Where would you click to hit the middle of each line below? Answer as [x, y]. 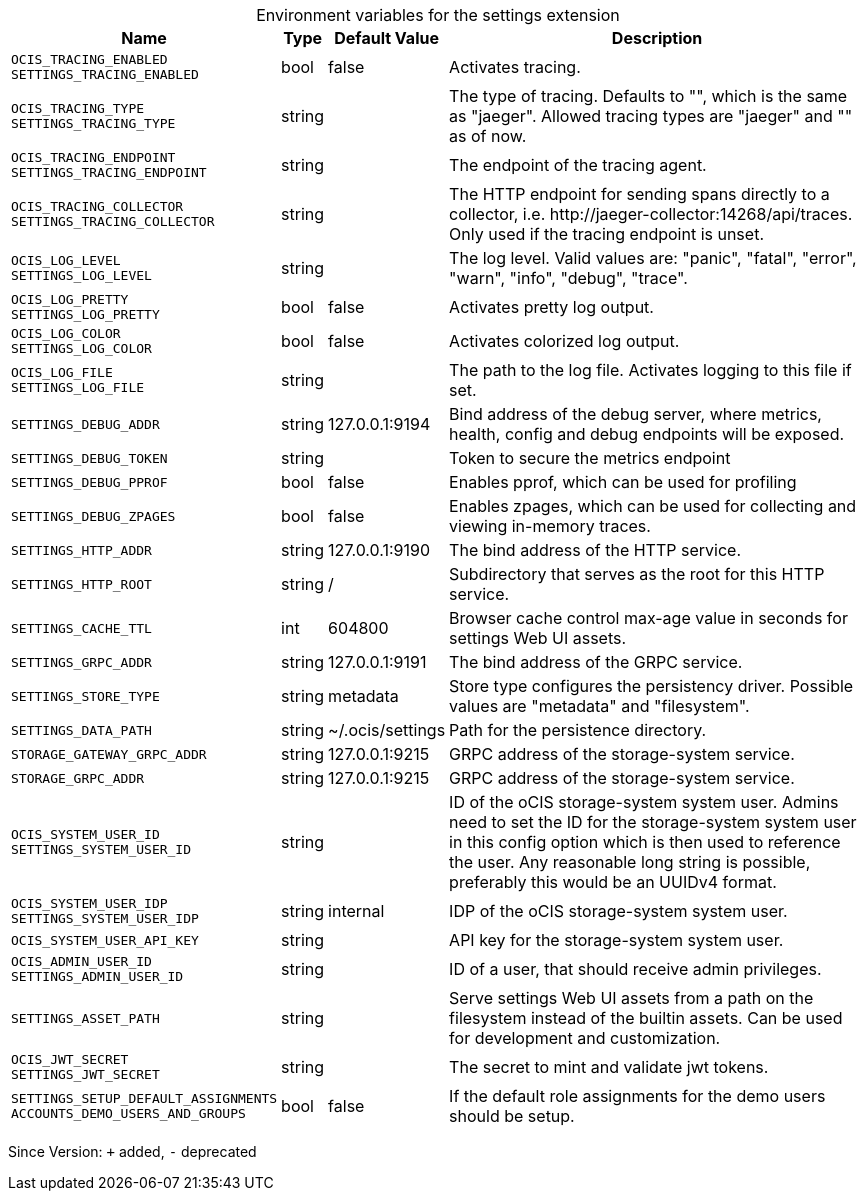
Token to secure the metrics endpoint [590, 458]
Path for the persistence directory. [578, 730]
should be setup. [512, 1116]
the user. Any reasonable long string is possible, [630, 862]
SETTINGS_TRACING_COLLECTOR [113, 221]
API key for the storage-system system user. [616, 940]
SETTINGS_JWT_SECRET [85, 1074]
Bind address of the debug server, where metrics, [635, 414]
